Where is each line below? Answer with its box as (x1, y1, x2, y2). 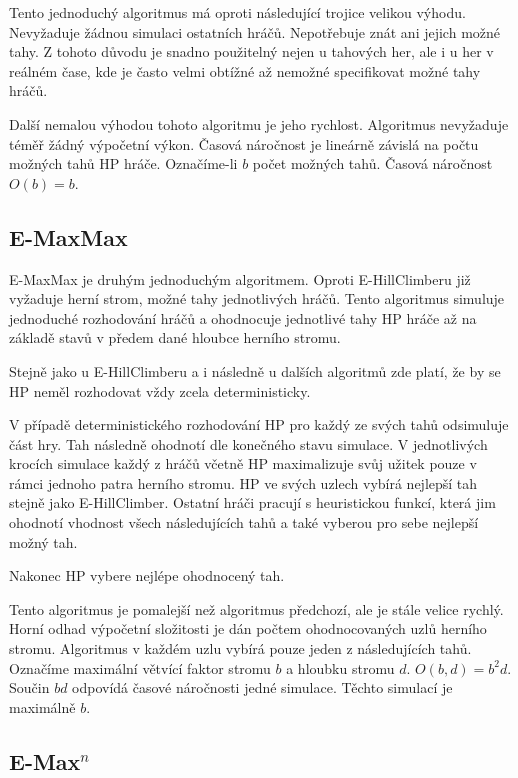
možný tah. (9, 531, 78, 552)
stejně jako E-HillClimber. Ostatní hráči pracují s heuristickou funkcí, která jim (9, 492, 496, 513)
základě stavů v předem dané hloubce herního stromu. (9, 327, 341, 348)
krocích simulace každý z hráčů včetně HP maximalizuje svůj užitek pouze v (9, 453, 477, 474)
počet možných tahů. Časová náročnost (252, 153, 493, 174)
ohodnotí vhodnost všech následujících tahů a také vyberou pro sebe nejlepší (9, 512, 479, 533)
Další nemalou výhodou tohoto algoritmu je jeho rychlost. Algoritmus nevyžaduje (9, 113, 509, 134)
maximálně (9, 696, 76, 717)
